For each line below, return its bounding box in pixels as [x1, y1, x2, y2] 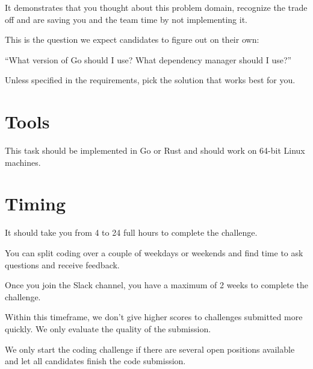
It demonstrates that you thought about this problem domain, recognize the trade [5, 1, 308, 13]
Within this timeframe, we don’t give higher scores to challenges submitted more [5, 311, 303, 323]
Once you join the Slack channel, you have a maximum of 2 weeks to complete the [5, 279, 309, 291]
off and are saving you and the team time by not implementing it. [5, 13, 247, 25]
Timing [5, 191, 66, 216]
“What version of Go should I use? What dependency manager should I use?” [5, 53, 292, 66]
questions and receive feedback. [5, 258, 120, 271]
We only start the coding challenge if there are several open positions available [5, 342, 295, 355]
